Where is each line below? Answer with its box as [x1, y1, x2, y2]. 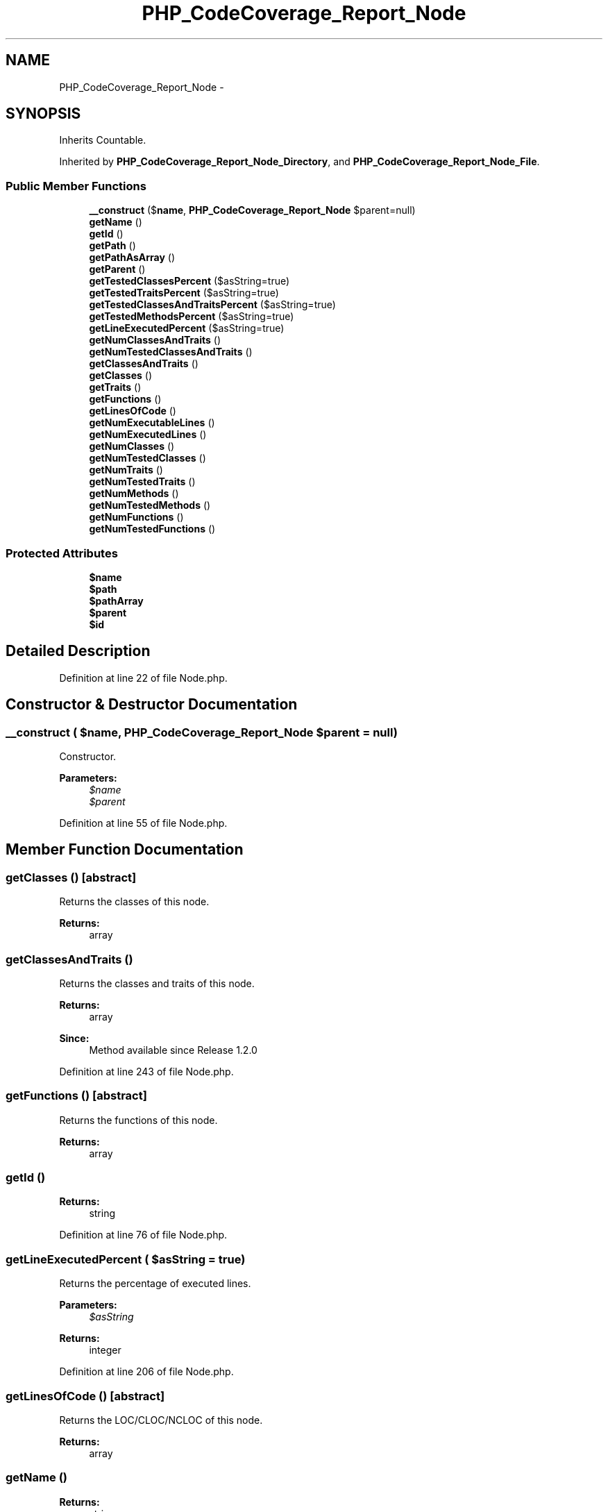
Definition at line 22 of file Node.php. [59, 671, 228, 684]
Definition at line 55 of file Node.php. [59, 817, 228, 829]
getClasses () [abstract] [6, 870, 137, 884]
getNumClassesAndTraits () [89, 334, 221, 346]
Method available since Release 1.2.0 [89, 1043, 257, 1056]
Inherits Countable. [59, 134, 146, 146]
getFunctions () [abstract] [6, 1089, 147, 1103]
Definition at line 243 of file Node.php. [59, 1065, 234, 1077]
